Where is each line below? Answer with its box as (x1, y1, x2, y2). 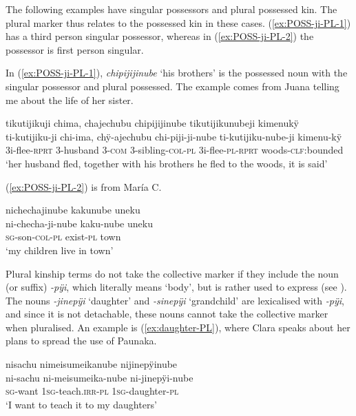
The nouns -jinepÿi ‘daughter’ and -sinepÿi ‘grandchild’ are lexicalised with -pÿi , (6, 293, 344, 307)
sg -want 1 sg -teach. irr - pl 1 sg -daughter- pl (6, 384, 179, 398)
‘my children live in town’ (6, 242, 114, 257)
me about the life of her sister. (6, 92, 134, 107)
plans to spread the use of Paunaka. (6, 333, 157, 348)
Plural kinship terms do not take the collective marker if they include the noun (6, 266, 339, 280)
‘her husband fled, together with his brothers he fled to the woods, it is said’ (6, 156, 328, 170)
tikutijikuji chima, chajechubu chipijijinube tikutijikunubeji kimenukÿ (6, 116, 299, 130)
